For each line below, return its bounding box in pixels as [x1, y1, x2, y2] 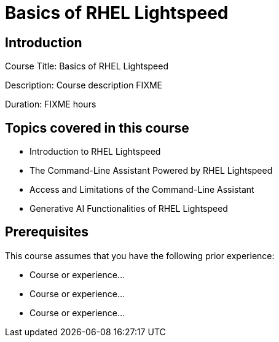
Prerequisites [5, 224, 88, 240]
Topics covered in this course [5, 120, 189, 136]
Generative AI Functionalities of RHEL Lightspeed [29, 203, 228, 214]
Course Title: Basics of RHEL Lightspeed [5, 61, 168, 72]
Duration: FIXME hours [5, 99, 96, 110]
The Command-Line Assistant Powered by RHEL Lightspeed [29, 165, 273, 176]
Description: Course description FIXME [5, 80, 162, 91]
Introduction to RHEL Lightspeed [29, 146, 161, 157]
